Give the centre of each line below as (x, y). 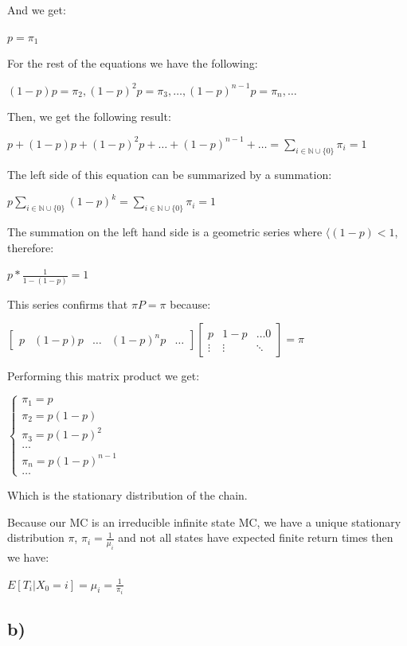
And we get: (37, 10)
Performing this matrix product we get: (104, 376)
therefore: (31, 247)
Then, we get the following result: (89, 117)
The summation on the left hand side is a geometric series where (165, 232)
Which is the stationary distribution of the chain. (127, 494)
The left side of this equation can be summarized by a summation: (170, 174)
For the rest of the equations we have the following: (133, 63)
